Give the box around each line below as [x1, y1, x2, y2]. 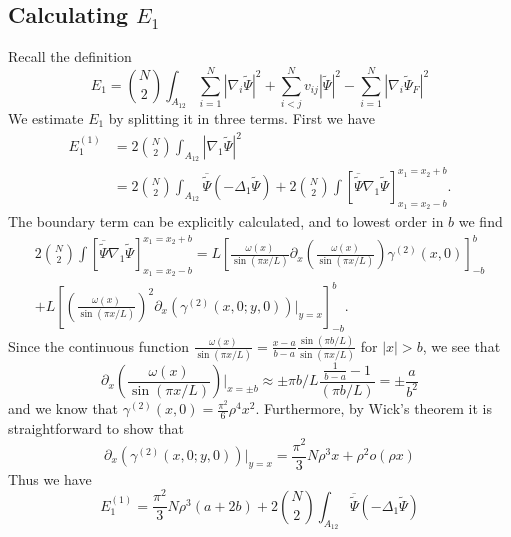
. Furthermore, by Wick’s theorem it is [255, 398, 493, 419]
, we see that [422, 335, 501, 356]
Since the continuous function [8, 335, 189, 356]
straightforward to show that [8, 417, 185, 438]
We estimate [8, 107, 84, 128]
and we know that [8, 398, 119, 419]
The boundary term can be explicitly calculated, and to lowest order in [8, 210, 444, 231]
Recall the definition [8, 46, 132, 67]
